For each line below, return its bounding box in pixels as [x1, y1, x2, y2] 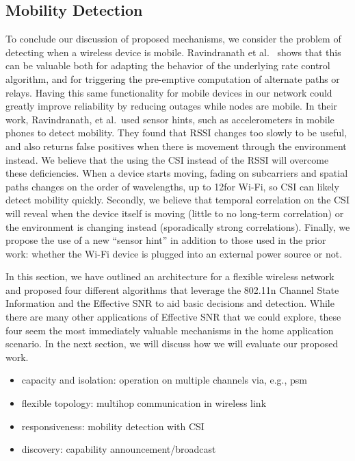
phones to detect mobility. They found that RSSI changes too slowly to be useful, [5, 125, 347, 140]
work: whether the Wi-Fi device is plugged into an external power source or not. [5, 246, 343, 260]
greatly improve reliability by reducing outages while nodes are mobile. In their [5, 99, 337, 113]
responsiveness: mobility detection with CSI [21, 419, 205, 433]
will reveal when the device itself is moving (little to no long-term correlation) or [5, 205, 344, 220]
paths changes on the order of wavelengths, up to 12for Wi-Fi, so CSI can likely [5, 179, 339, 193]
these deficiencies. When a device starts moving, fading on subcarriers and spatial [5, 166, 348, 180]
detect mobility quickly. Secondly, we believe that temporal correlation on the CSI [5, 192, 350, 207]
